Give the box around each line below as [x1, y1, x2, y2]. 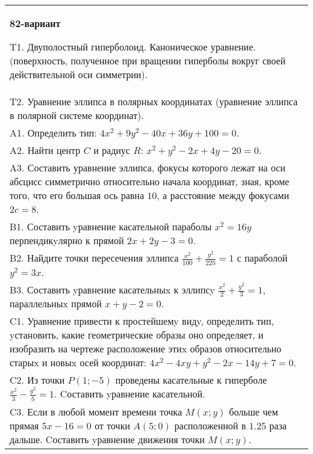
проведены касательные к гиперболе [115, 373, 267, 387]
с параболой [237, 251, 288, 265]
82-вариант [10, 16, 61, 30]
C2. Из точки [10, 373, 65, 387]
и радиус [93, 143, 131, 157]
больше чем [229, 404, 278, 419]
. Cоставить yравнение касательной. [54, 387, 205, 401]
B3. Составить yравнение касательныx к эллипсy [10, 282, 215, 296]
